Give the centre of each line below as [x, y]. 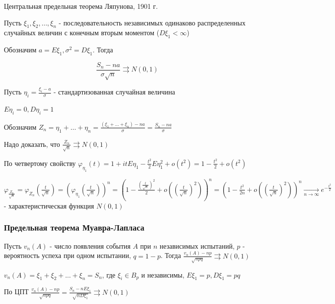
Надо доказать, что [32, 144]
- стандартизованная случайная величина [114, 92]
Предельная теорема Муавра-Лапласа [74, 227]
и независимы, [163, 274]
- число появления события [90, 246]
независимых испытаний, [197, 246]
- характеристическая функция [49, 205]
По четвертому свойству [40, 163]
